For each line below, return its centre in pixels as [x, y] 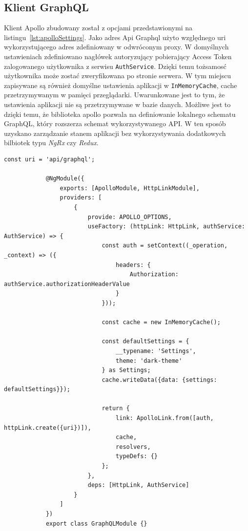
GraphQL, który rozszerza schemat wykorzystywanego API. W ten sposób [115, 123]
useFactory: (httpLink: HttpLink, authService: [166, 227]
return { [116, 409]
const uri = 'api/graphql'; [50, 160]
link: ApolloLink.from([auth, [165, 418]
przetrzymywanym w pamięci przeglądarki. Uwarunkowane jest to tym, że [114, 95]
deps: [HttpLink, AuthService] [138, 485]
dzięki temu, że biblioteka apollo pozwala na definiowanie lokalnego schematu [120, 114]
